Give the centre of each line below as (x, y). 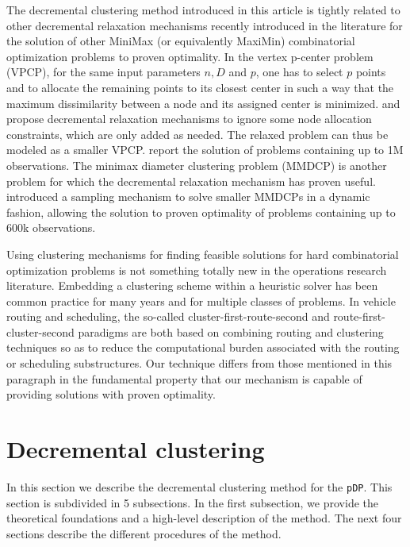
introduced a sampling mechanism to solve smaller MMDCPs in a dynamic (188, 196)
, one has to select (299, 72)
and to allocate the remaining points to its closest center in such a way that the (200, 87)
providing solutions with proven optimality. (111, 394)
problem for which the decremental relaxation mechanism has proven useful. (191, 181)
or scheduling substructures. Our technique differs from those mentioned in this (199, 363)
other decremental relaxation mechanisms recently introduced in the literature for (205, 25)
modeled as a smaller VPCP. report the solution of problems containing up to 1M (205, 150)
